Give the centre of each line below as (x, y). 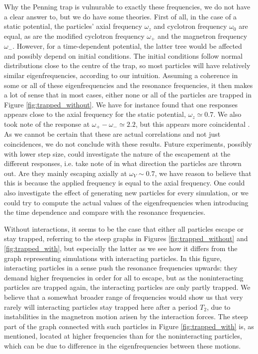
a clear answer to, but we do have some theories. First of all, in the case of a (121, 16)
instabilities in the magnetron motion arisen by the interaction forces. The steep (126, 316)
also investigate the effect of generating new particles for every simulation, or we (126, 192)
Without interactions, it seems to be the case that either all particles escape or (124, 228)
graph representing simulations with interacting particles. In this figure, (113, 258)
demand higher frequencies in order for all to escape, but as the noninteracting (124, 277)
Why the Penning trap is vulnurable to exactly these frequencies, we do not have (127, 6)
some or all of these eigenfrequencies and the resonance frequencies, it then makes (129, 85)
